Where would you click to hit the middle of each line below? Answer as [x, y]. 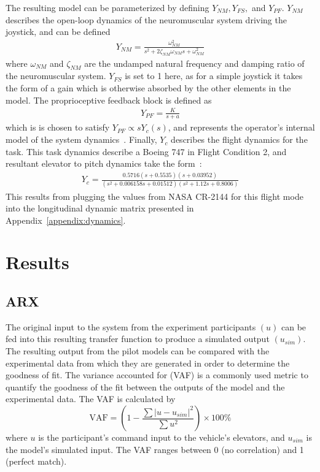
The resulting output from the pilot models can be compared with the [138, 351]
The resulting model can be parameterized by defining [107, 7]
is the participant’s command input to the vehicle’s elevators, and [162, 437]
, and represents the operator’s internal [241, 127]
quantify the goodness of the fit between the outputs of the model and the [145, 386]
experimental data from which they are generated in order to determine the [148, 363]
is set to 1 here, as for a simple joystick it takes [214, 76]
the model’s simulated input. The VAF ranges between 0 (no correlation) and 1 [155, 449]
